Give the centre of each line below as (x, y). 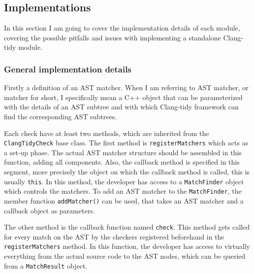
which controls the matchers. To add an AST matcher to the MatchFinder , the (123, 191)
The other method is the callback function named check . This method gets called (127, 227)
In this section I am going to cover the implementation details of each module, (122, 28)
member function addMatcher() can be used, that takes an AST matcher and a (124, 200)
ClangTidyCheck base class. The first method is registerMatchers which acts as (126, 143)
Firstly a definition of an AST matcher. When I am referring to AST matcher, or (126, 87)
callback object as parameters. (49, 210)
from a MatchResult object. (46, 265)
